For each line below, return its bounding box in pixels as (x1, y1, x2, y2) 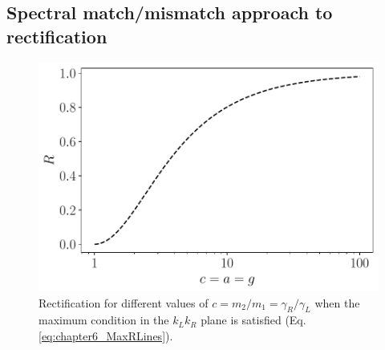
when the (314, 294, 360, 311)
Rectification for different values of (38, 294, 209, 311)
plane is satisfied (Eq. (201, 311, 306, 328)
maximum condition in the (38, 311, 169, 328)
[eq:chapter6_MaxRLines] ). (38, 328, 173, 344)
